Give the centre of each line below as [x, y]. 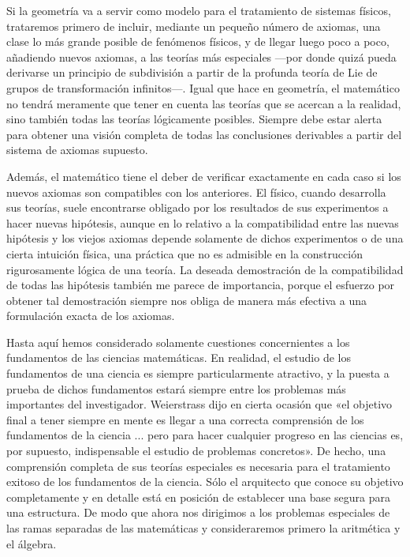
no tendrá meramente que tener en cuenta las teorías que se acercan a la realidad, [204, 103]
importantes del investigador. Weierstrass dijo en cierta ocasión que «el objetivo [199, 404]
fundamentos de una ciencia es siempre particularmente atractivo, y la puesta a [198, 373]
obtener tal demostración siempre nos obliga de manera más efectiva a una [186, 300]
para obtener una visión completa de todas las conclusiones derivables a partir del [204, 134]
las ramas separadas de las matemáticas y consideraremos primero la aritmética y [203, 528]
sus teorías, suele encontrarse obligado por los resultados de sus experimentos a [198, 207]
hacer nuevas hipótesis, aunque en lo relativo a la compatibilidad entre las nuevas [203, 222]
